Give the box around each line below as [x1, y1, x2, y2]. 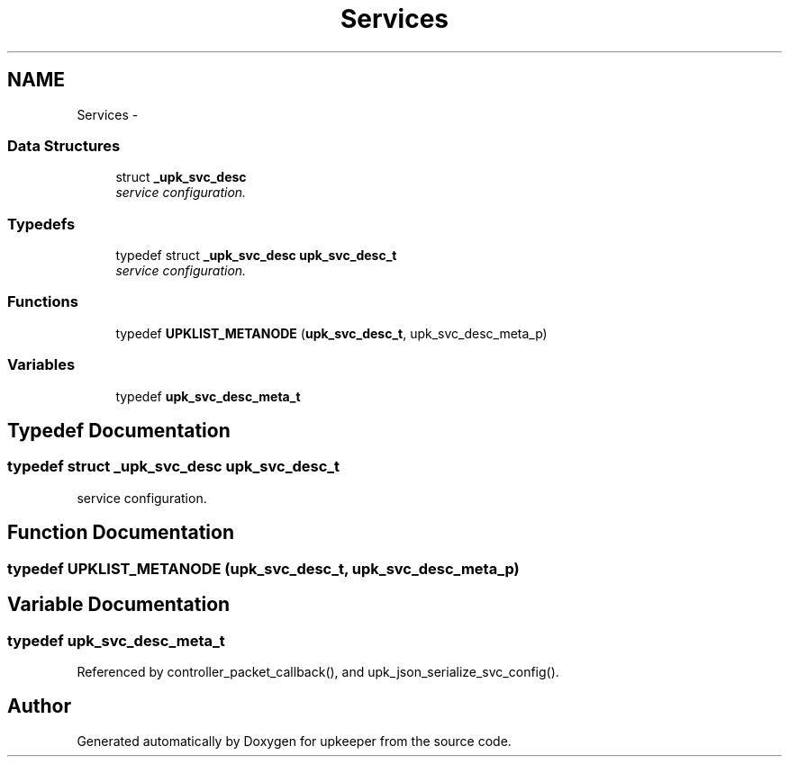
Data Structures [7, 136, 121, 155]
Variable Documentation [7, 593, 231, 616]
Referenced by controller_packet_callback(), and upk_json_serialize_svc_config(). [77, 663, 559, 679]
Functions [7, 292, 78, 311]
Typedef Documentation [7, 419, 231, 443]
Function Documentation [7, 521, 234, 544]
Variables [7, 355, 76, 374]
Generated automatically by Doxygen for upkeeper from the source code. [77, 733, 512, 749]
